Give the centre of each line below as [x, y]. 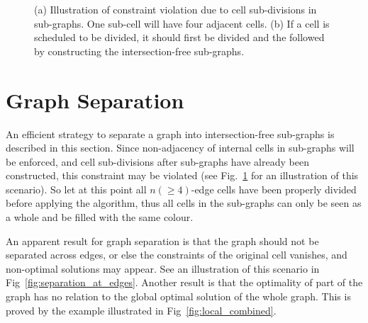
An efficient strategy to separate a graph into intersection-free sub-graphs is [170, 134]
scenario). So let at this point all [76, 189]
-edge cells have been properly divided [274, 189]
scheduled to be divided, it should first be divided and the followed [179, 37]
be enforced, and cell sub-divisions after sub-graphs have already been [157, 161]
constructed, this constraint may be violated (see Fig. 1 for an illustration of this [182, 175]
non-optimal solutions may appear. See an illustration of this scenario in [163, 268]
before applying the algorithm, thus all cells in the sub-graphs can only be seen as [184, 203]
